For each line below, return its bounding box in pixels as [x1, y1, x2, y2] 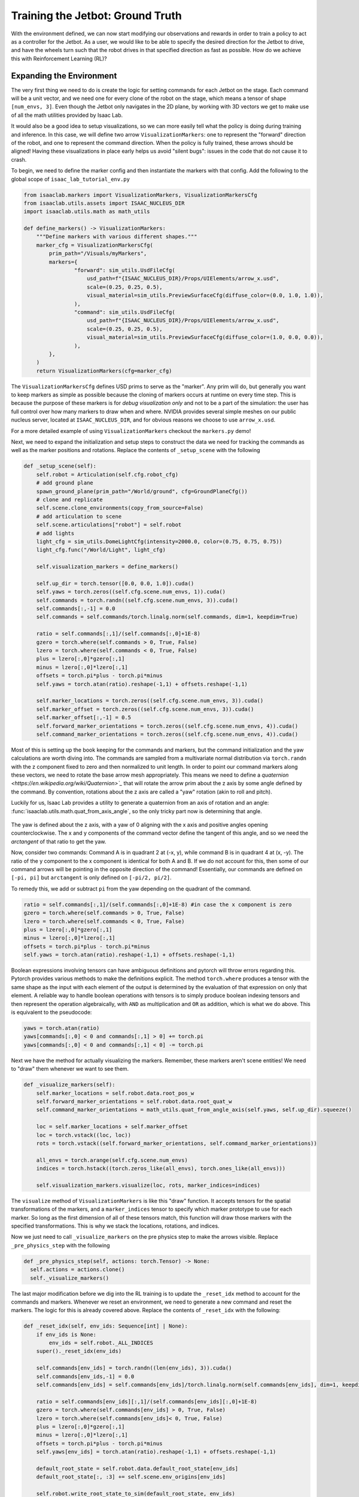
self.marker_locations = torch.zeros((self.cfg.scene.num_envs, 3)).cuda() [36, 698, 264, 704]
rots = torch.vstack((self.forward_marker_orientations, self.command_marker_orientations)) [36, 1140, 317, 1147]
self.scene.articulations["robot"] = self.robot [36, 522, 182, 528]
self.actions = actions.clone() [30, 1266, 125, 1273]
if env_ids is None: [36, 1331, 97, 1338]
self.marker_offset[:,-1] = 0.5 [36, 714, 132, 721]
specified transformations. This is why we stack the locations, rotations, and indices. [11, 1222, 220, 1229]
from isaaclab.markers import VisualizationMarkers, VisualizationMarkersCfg [23, 192, 257, 198]
